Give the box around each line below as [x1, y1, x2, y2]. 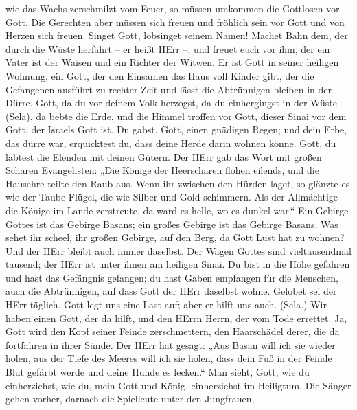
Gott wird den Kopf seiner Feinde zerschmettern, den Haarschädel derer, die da [5, 324, 340, 339]
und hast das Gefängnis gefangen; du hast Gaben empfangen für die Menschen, [5, 270, 338, 284]
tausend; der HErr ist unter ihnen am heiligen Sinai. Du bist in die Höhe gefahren [5, 257, 350, 271]
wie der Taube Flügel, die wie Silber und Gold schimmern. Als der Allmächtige [5, 190, 338, 204]
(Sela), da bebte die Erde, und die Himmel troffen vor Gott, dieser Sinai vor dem [5, 109, 347, 123]
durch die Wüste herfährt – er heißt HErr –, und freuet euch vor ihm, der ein [5, 41, 330, 56]
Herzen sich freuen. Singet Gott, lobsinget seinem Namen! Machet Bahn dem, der [5, 28, 348, 43]
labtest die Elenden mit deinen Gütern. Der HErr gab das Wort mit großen [5, 149, 322, 163]
